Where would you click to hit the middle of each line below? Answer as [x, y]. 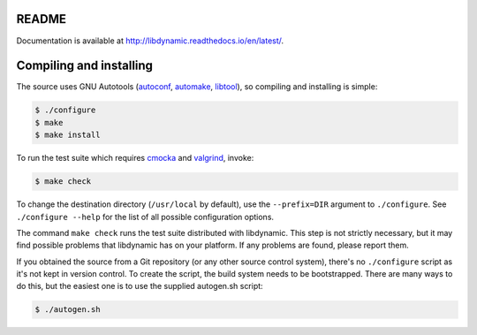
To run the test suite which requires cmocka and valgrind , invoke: [135, 158]
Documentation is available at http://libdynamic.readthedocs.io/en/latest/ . [150, 41]
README [41, 19]
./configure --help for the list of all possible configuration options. [145, 217]
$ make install [68, 135]
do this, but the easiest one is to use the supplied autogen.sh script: [140, 286]
